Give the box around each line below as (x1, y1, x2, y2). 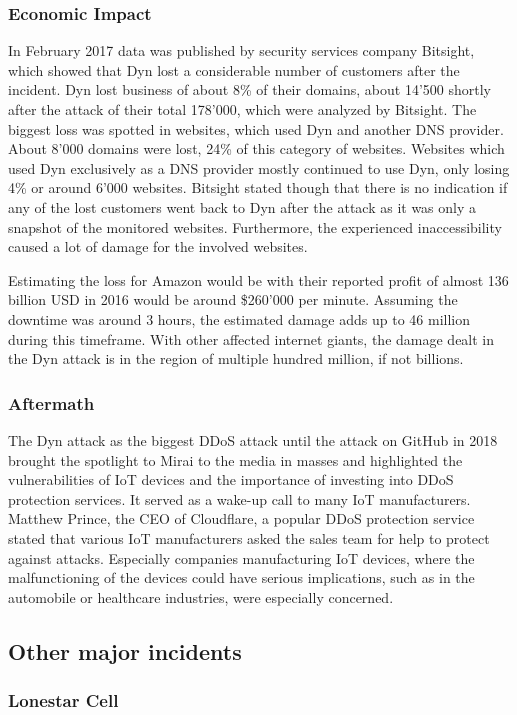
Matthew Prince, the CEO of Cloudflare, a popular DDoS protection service (8, 508, 475, 529)
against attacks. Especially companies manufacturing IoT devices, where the (8, 547, 475, 568)
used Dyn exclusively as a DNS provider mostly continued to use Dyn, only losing (8, 157, 510, 178)
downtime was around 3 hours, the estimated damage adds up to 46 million (8, 308, 470, 329)
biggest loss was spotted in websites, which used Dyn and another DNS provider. (8, 118, 504, 139)
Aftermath (8, 390, 95, 415)
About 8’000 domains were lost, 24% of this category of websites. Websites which (8, 138, 505, 159)
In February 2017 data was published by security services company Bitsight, (8, 40, 475, 61)
